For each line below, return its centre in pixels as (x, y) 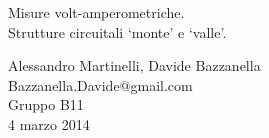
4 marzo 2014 (49, 123)
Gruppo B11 (46, 104)
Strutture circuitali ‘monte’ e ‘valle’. (117, 31)
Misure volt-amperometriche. (96, 12)
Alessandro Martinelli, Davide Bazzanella (134, 65)
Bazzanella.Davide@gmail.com (100, 84)
